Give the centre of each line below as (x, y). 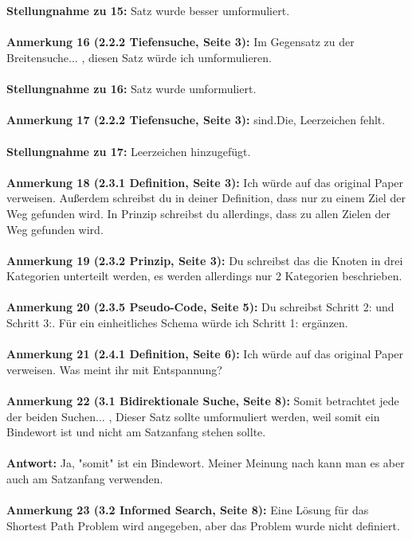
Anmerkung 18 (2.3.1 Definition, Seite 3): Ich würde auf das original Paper (205, 182)
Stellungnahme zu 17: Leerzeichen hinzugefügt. (129, 151)
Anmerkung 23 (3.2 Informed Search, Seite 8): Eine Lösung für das (188, 510)
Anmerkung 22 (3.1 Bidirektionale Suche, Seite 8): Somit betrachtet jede (203, 401)
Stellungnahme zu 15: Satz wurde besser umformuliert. (148, 11)
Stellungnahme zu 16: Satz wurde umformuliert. (131, 89)
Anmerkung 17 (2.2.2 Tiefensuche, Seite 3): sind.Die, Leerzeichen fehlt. (196, 120)
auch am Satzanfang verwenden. (85, 478)
